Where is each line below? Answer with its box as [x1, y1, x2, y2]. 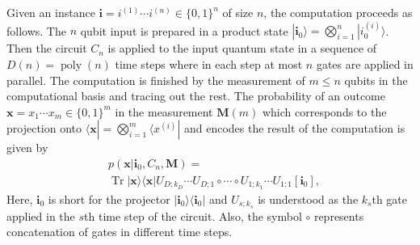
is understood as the [258, 190, 359, 207]
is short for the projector [48, 190, 170, 207]
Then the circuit [6, 40, 87, 57]
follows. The [6, 22, 66, 39]
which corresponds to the [262, 103, 387, 120]
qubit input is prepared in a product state [80, 22, 288, 39]
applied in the [6, 207, 75, 224]
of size [222, 4, 254, 20]
